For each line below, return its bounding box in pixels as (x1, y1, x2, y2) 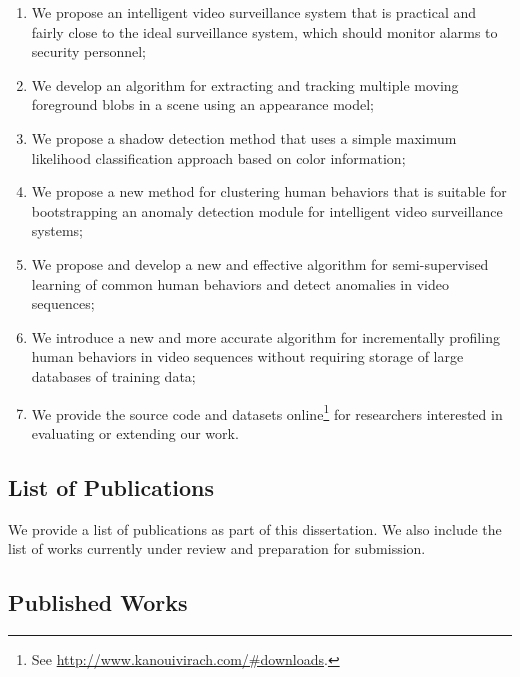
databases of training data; (31, 365, 196, 386)
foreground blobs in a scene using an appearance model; (31, 94, 374, 115)
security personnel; (31, 41, 146, 62)
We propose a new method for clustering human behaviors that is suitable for (31, 181, 507, 202)
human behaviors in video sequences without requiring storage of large (31, 346, 464, 367)
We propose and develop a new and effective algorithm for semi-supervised (31, 253, 489, 274)
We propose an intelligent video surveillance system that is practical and (31, 2, 477, 22)
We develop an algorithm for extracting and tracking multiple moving (31, 74, 459, 95)
